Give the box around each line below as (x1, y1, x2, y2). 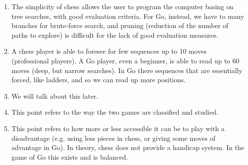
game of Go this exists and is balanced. (11, 151, 128, 162)
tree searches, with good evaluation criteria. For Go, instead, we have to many (11, 11, 244, 21)
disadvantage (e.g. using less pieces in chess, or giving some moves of (11, 133, 215, 143)
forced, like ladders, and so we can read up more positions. (11, 75, 186, 85)
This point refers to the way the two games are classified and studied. (11, 107, 218, 117)
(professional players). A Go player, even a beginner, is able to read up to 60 (11, 55, 240, 65)
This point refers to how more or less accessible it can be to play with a (11, 123, 225, 133)
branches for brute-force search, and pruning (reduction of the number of (11, 20, 229, 30)
